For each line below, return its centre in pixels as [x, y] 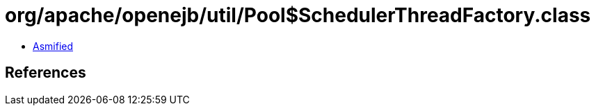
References [46, 73]
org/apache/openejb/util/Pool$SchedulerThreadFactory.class [298, 15]
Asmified [53, 46]
